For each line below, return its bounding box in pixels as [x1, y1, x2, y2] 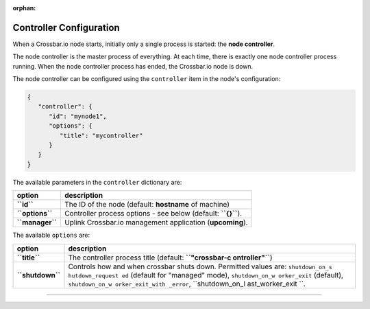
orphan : [12, 4, 36, 12]
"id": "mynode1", [49, 112, 108, 120]
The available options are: [12, 231, 90, 240]
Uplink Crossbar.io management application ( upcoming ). [64, 218, 248, 227]
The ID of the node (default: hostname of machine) [64, 200, 230, 209]
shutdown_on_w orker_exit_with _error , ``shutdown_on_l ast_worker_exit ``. [68, 279, 306, 288]
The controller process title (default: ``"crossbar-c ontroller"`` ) [68, 253, 273, 262]
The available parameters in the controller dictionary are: [12, 178, 182, 186]
